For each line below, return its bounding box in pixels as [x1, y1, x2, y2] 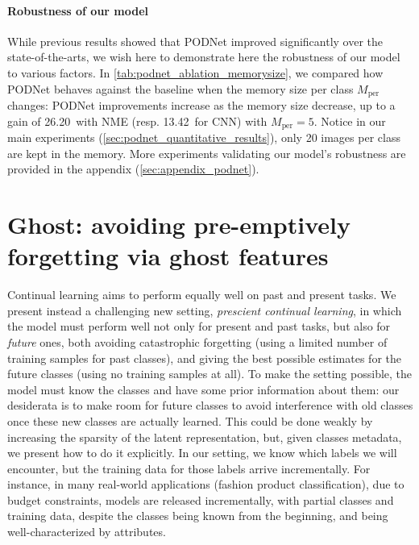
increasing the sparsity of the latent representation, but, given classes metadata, [7, 428, 402, 445]
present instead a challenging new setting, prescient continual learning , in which [7, 302, 402, 318]
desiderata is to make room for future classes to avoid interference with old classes [7, 397, 413, 414]
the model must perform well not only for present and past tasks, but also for [7, 318, 391, 335]
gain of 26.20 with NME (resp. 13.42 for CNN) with [7, 112, 268, 129]
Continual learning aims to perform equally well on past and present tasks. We [7, 286, 396, 303]
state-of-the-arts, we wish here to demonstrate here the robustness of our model [7, 48, 400, 65]
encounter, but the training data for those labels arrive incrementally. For [7, 460, 371, 476]
